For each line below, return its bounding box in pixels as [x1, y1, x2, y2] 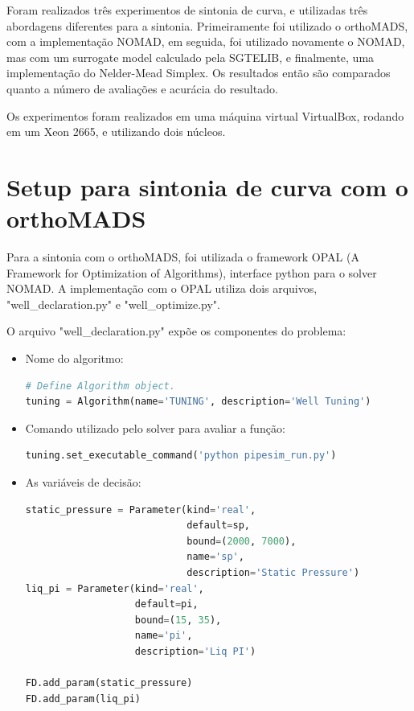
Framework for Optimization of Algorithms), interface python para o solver [6, 264, 377, 281]
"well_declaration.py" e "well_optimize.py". [6, 295, 220, 312]
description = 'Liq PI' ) [134, 645, 256, 657]
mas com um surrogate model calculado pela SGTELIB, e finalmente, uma [6, 48, 375, 65]
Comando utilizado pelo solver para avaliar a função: [25, 419, 285, 436]
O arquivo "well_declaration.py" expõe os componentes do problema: [6, 323, 346, 339]
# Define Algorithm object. [25, 380, 175, 392]
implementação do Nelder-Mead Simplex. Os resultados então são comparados [6, 64, 391, 81]
